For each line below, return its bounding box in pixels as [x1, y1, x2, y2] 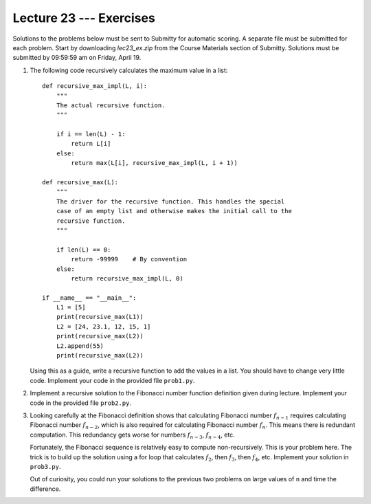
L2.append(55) [56, 342, 104, 350]
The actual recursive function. [56, 101, 166, 109]
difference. [30, 485, 61, 493]
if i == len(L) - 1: [56, 131, 126, 138]
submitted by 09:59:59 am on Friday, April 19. [12, 54, 142, 62]
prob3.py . [30, 462, 61, 470]
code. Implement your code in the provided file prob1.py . [30, 376, 195, 384]
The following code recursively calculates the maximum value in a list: [30, 66, 228, 74]
